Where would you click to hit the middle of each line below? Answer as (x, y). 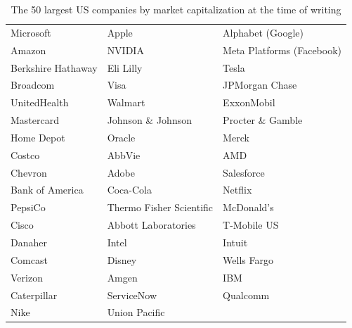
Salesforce (244, 172)
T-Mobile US (251, 225)
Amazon (28, 50)
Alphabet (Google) (263, 32)
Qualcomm (246, 295)
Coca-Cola (130, 190)
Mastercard (35, 120)
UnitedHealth (40, 102)
